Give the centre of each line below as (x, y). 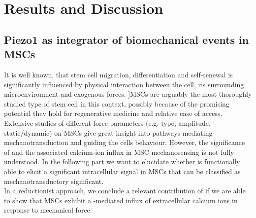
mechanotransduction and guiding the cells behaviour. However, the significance (125, 142)
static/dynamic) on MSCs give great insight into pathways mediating (108, 132)
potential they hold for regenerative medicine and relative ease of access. (113, 113)
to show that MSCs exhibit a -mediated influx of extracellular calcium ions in (121, 200)
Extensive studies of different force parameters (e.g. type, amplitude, (107, 123)
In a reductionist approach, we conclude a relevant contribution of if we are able (125, 191)
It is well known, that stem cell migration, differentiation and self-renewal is (118, 74)
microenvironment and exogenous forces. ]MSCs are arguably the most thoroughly (128, 94)
